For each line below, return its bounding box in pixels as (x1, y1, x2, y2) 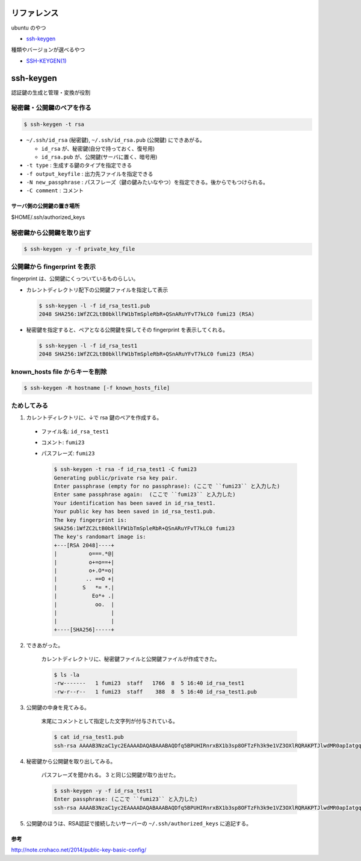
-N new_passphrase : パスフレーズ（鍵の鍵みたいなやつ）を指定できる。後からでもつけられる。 (26, 178, 269, 186)
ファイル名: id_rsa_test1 (41, 428, 110, 435)
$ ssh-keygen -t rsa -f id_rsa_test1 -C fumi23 (54, 466, 197, 473)
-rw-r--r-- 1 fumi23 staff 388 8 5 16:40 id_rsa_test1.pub (54, 688, 258, 695)
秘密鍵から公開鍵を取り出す (11, 228, 91, 237)
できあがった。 (26, 642, 63, 649)
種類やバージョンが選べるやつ (11, 46, 85, 54)
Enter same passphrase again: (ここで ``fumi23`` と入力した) (54, 491, 236, 498)
